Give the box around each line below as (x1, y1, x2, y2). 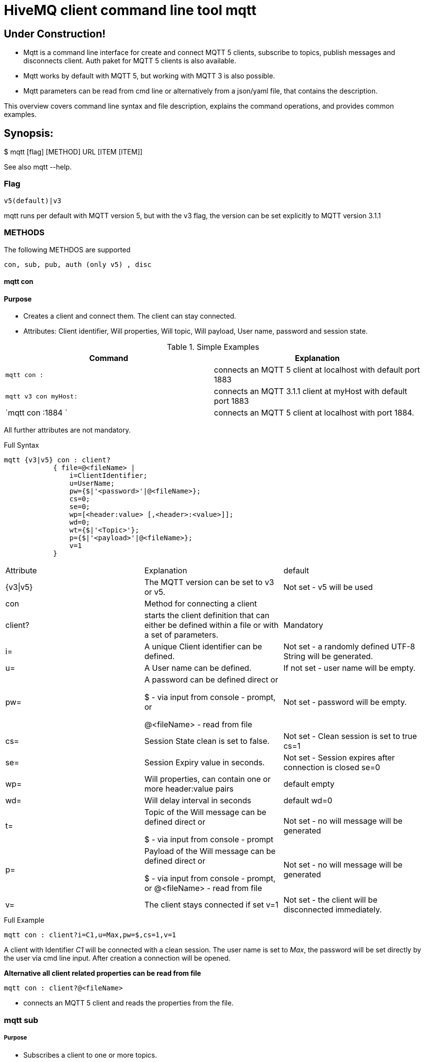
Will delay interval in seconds (144, 796, 251, 806)
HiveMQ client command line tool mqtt (4, 2, 257, 19)
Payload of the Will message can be (144, 846, 276, 856)
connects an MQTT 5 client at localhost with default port (214, 365, 420, 375)
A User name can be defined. (144, 663, 251, 673)
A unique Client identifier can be (144, 642, 262, 652)
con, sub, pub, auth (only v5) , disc (4, 260, 152, 268)
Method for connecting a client (144, 599, 257, 609)
